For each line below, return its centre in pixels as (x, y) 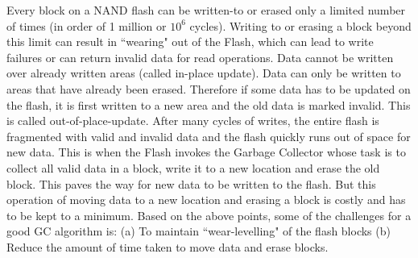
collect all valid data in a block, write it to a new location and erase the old (193, 167)
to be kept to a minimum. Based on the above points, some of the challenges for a (209, 215)
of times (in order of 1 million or (87, 25)
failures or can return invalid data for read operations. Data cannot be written (200, 57)
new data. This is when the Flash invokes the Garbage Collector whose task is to (206, 152)
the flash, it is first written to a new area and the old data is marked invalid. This (209, 104)
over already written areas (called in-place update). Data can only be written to (204, 73)
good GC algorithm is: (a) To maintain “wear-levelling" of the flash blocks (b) (199, 231)
